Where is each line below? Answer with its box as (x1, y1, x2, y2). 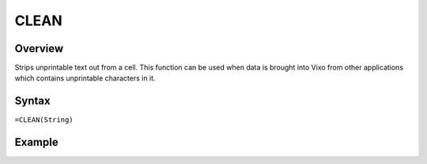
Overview (14, 42, 64, 55)
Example (14, 136, 59, 149)
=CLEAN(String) (14, 115, 74, 125)
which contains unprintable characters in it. (14, 73, 156, 83)
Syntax (14, 95, 51, 108)
